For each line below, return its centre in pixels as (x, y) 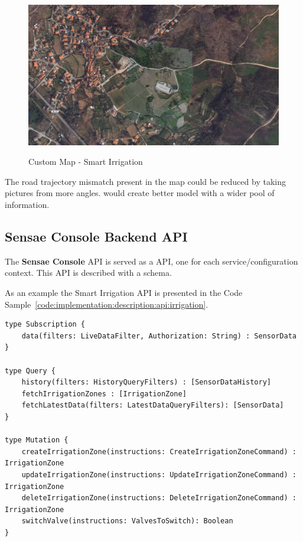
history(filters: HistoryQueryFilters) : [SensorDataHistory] (146, 382)
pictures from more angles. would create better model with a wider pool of (140, 193)
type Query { (30, 371)
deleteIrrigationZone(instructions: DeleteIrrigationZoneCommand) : (159, 498)
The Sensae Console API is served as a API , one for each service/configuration (151, 261)
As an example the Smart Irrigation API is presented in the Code (124, 293)
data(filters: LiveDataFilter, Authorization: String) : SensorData (159, 336)
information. (27, 205)
